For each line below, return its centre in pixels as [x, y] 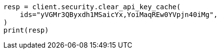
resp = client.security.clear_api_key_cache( [92, 7]
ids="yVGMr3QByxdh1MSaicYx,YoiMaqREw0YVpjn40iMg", [119, 15]
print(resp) [26, 30]
